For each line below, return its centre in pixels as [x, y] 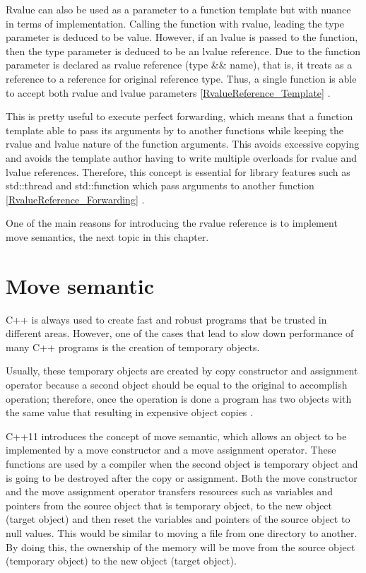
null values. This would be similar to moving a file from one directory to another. [182, 532]
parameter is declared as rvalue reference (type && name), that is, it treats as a [179, 65]
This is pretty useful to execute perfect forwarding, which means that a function [179, 116]
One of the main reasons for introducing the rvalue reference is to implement [172, 223]
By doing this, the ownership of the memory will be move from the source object [181, 547]
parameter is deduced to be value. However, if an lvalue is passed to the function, [182, 37]
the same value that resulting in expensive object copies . [129, 412]
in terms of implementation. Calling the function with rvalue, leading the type [175, 23]
